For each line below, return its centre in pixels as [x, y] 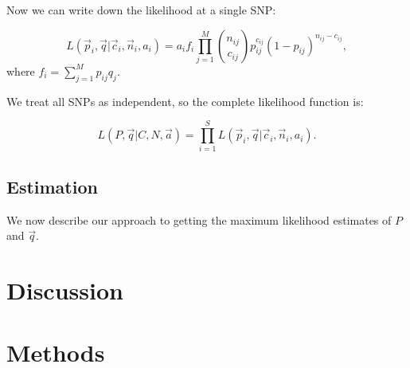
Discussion [65, 290]
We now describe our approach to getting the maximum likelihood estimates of [199, 219]
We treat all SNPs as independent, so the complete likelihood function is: [185, 101]
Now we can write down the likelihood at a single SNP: [141, 10]
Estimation [52, 186]
